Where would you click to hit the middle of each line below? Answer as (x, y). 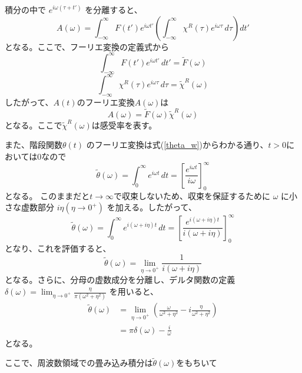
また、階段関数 (34, 145)
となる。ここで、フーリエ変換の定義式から (87, 46)
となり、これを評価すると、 (58, 248)
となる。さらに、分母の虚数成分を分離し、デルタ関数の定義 (120, 280)
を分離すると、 (114, 9)
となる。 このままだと (47, 195)
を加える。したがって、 (152, 207)
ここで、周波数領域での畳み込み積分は (79, 363)
